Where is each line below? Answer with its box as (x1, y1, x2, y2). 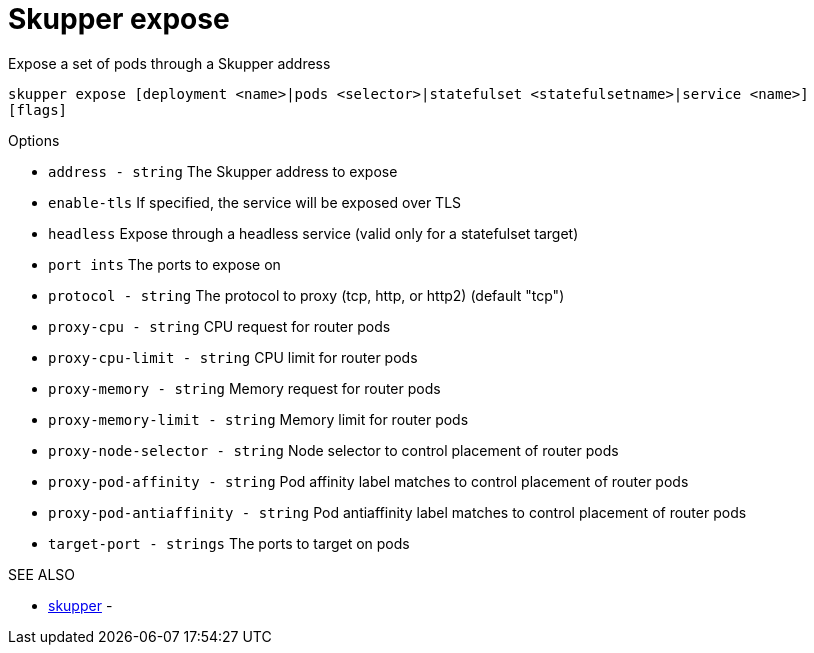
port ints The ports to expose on (48, 255, 281, 273)
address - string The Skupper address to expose (48, 162, 398, 180)
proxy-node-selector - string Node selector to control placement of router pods (48, 441, 619, 459)
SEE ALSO (8, 565, 76, 583)
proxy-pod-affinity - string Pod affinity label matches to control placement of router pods (48, 472, 689, 490)
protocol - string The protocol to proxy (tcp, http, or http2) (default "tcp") (48, 286, 565, 304)
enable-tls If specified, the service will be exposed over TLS (48, 193, 462, 211)
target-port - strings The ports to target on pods (48, 534, 410, 552)
